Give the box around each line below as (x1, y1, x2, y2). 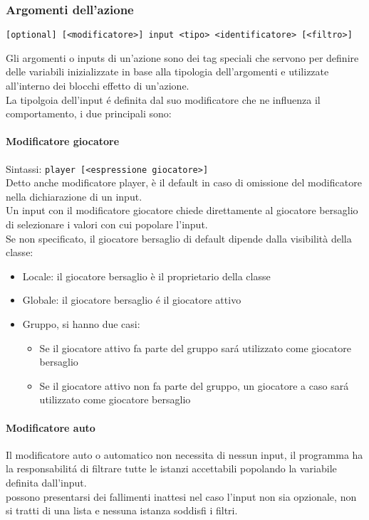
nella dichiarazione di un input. (6, 189, 142, 203)
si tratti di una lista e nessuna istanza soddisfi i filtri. (6, 503, 238, 518)
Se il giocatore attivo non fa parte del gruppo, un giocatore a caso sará (39, 378, 349, 393)
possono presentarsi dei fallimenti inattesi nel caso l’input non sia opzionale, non (6, 489, 357, 504)
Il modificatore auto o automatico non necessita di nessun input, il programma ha (6, 447, 363, 462)
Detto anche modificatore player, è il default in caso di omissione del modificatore (6, 175, 362, 190)
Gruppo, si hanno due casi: (22, 317, 140, 331)
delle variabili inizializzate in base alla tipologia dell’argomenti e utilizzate (6, 64, 329, 79)
